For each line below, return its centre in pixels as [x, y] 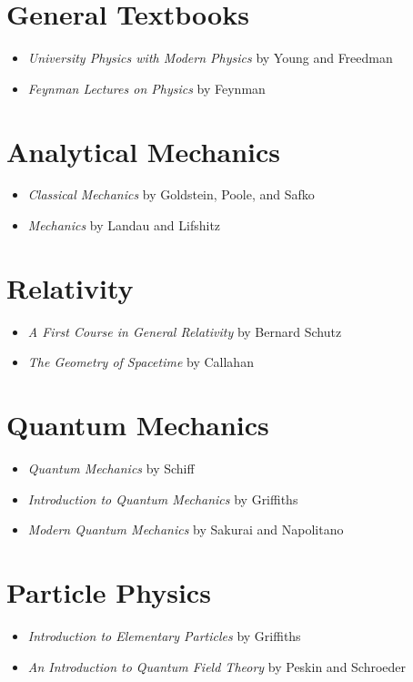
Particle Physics [109, 592]
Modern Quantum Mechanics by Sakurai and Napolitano [186, 529]
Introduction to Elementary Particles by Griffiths [164, 635]
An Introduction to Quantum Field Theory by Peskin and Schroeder [217, 666]
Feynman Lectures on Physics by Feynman [146, 88]
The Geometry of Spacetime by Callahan [141, 362]
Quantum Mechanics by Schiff [111, 468]
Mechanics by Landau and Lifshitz [124, 225]
